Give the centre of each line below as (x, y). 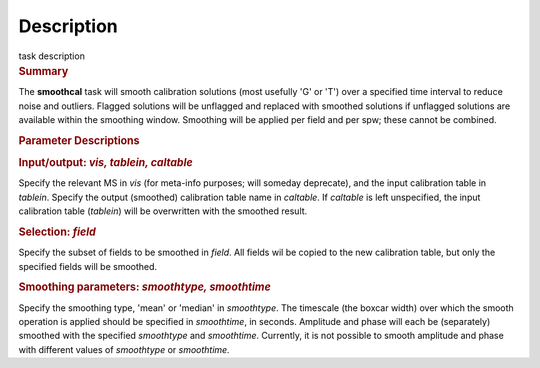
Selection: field (57, 232)
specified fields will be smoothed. (88, 266)
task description (51, 56)
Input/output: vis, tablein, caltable (106, 163)
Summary (43, 71)
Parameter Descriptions (79, 140)
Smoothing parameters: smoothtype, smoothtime (145, 287)
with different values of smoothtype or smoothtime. (124, 349)
